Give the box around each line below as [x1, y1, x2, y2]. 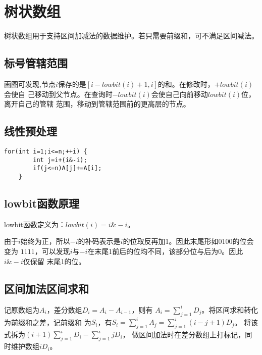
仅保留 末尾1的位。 [23, 256, 86, 266]
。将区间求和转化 [201, 304, 258, 315]
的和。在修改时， [158, 78, 215, 89]
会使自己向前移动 [151, 88, 208, 99]
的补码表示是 [78, 236, 121, 246]
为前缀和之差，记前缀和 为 [4, 317, 91, 327]
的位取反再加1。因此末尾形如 [123, 236, 219, 246]
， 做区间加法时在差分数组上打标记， [122, 329, 245, 339]
